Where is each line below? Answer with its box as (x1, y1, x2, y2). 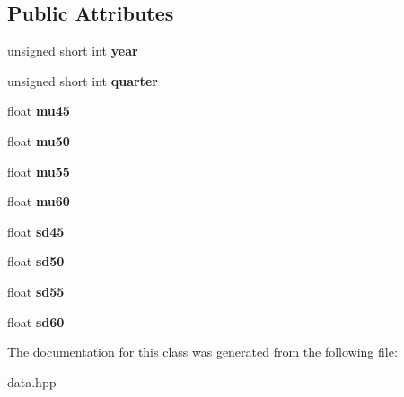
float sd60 (7, 312, 65, 331)
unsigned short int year (7, 41, 138, 60)
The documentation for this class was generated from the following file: (7, 342, 398, 361)
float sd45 (7, 221, 65, 240)
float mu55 (7, 161, 70, 180)
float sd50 (7, 252, 65, 271)
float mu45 (7, 101, 70, 120)
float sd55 (7, 281, 65, 300)
